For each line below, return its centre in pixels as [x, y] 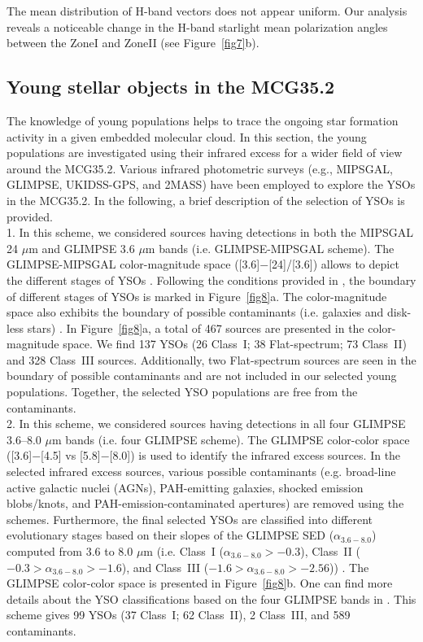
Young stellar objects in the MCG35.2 [171, 87]
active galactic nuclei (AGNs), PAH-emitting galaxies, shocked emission [185, 487]
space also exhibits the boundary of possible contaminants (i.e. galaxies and [195, 312]
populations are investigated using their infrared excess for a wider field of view [205, 153]
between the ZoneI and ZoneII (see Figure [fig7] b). [133, 43]
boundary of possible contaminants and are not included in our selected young [202, 376]
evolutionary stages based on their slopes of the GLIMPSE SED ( [170, 535]
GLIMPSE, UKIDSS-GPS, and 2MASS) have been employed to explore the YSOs [211, 184]
